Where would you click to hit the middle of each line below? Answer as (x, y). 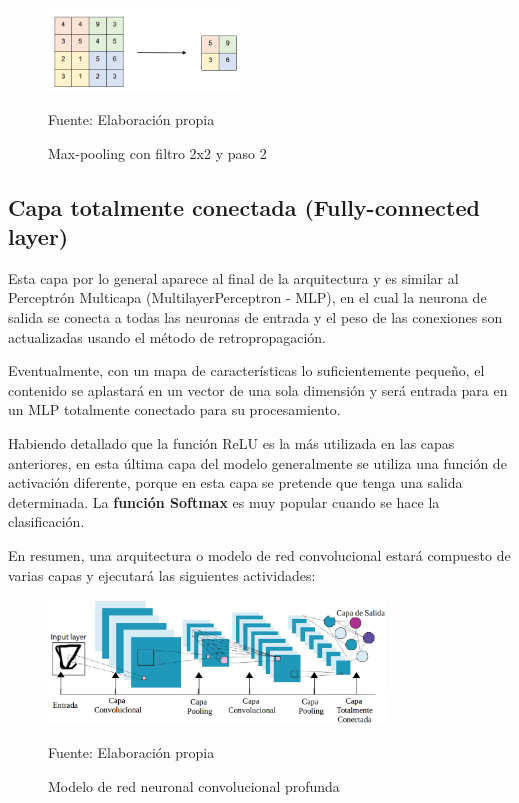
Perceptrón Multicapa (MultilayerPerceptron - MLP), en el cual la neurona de (247, 297)
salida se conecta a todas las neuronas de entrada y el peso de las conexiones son (255, 316)
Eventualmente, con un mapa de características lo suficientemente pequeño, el (246, 370)
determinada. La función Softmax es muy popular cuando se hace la (224, 501)
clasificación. (46, 521)
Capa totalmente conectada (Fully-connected (244, 206)
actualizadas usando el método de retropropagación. (167, 336)
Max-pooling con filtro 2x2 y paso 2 (157, 152)
